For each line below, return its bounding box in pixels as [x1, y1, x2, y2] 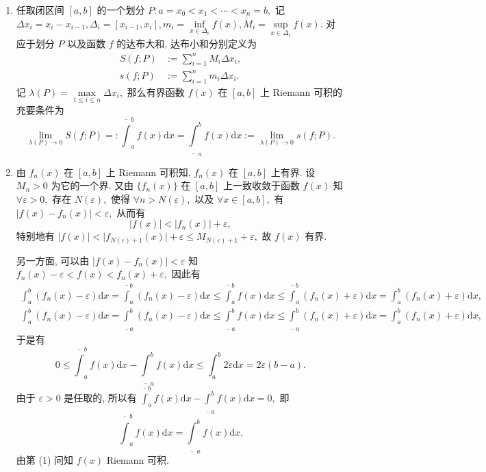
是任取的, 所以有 [64, 390, 137, 405]
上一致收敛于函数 [222, 178, 300, 192]
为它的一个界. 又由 [51, 178, 133, 192]
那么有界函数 [127, 84, 185, 99]
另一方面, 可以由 [16, 253, 90, 267]
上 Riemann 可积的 [260, 84, 343, 99]
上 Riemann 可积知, [105, 164, 191, 179]
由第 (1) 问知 [16, 452, 74, 467]
